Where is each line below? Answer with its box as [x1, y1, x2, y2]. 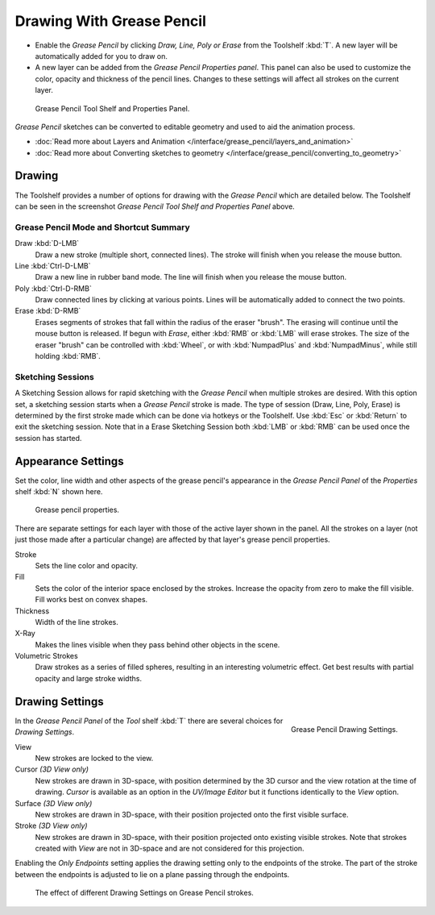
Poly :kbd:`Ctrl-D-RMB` [14, 283, 92, 293]
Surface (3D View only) [14, 798, 93, 808]
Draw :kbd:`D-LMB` [14, 239, 80, 248]
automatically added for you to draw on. [35, 51, 168, 60]
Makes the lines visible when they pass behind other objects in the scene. [35, 639, 280, 649]
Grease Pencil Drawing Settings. [290, 724, 398, 734]
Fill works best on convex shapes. [35, 595, 148, 605]
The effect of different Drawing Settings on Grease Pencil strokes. [35, 888, 254, 898]
